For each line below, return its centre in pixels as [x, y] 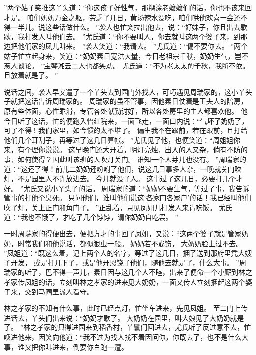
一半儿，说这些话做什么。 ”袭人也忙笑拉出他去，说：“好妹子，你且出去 [125, 27]
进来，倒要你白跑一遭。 [90, 346]
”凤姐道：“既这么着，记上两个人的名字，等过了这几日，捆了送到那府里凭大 [125, 253]
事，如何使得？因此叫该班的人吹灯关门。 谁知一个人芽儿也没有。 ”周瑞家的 [125, 159]
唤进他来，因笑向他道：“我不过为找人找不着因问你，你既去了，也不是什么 [123, 337]
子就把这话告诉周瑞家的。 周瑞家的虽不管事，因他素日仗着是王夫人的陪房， [126, 101]
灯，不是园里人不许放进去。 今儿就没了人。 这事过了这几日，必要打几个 [120, 178]
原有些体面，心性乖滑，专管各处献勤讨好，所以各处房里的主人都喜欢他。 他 [126, 111]
